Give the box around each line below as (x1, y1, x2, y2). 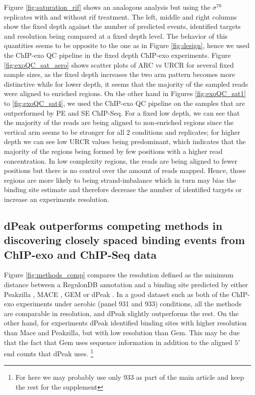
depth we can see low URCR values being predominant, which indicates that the (4, 136, 246, 147)
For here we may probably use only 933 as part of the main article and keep (15, 372, 244, 382)
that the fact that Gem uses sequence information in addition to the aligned (4, 337, 232, 347)
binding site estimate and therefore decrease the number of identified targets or (4, 184, 242, 195)
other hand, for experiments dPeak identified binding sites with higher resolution (4, 318, 247, 328)
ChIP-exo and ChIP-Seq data (4, 247, 157, 262)
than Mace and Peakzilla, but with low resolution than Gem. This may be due (4, 327, 240, 338)
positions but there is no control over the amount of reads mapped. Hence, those (4, 165, 246, 175)
